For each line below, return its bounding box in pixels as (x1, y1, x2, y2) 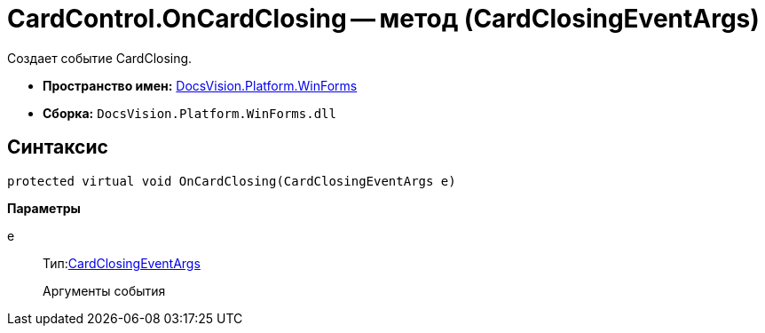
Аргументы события (43, 282, 166, 298)
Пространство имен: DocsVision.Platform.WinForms (43, 77, 358, 93)
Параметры (7, 200, 81, 216)
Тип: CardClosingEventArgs (43, 255, 201, 271)
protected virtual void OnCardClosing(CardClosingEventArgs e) (7, 173, 456, 188)
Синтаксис (7, 136, 108, 159)
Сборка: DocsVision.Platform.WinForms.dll (43, 105, 336, 121)
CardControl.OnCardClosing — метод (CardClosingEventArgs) (7, 4, 760, 34)
